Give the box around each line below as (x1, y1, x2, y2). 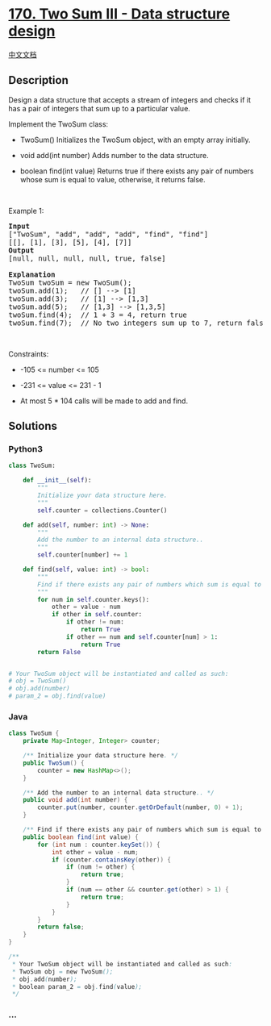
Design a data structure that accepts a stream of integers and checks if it (8, 94, 252, 105)
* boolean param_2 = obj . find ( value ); (11, 982, 143, 991)
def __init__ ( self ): (23, 477, 92, 485)
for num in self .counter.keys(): (37, 595, 150, 603)
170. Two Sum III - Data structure (8, 5, 231, 23)
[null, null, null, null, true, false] (8, 253, 166, 263)
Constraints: (8, 348, 49, 359)
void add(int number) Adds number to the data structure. (19, 150, 209, 160)
